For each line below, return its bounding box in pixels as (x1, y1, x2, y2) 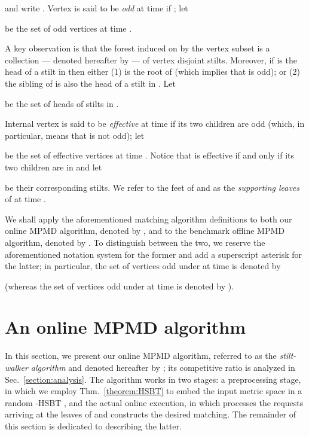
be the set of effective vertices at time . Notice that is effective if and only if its (5, 149, 295, 161)
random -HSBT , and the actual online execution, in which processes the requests (5, 396, 304, 408)
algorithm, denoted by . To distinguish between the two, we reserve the (5, 236, 265, 248)
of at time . (5, 193, 46, 205)
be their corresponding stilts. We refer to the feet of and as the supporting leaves (5, 181, 300, 193)
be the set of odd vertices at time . (5, 22, 132, 34)
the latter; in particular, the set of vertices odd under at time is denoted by (5, 260, 281, 272)
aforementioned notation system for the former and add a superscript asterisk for (5, 248, 302, 260)
